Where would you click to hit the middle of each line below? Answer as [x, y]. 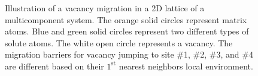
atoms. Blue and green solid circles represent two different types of [127, 31]
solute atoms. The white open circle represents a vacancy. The [119, 42]
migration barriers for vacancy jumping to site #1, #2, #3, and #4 [129, 54]
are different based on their [54, 66]
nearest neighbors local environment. [186, 66]
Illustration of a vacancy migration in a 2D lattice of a [105, 8]
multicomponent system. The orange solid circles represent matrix [126, 19]
